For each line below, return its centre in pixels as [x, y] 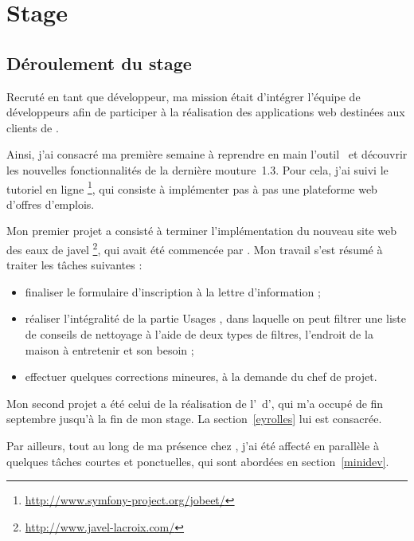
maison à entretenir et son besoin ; [109, 349]
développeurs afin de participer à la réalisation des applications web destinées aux [206, 112]
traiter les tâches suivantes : [74, 265]
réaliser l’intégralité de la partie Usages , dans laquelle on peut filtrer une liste [215, 318]
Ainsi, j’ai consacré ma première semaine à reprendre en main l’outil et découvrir [207, 154]
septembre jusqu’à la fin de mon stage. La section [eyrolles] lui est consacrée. [194, 419]
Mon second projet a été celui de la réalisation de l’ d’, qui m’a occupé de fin [195, 403]
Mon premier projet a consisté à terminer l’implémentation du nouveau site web [202, 231]
